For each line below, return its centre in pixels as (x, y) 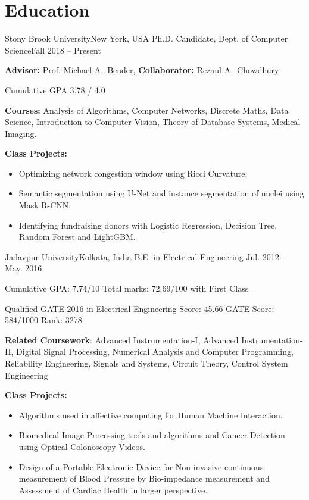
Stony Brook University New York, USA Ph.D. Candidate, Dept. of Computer (146, 38)
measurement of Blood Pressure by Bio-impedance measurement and (144, 478)
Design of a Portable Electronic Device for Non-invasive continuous (141, 466)
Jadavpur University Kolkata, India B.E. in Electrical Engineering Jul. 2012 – (146, 256)
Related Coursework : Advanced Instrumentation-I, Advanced (122, 340)
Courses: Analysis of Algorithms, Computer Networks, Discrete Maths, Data (147, 110)
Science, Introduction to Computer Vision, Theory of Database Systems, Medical (153, 122)
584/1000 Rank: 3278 (43, 320)
